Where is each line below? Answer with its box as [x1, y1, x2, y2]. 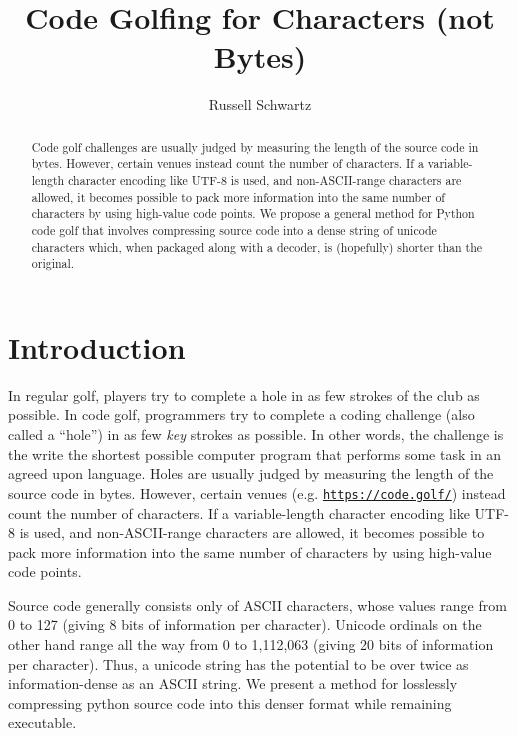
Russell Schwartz [208, 94, 312, 115]
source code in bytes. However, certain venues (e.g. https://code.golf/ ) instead [8, 482, 506, 503]
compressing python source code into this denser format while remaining [8, 692, 452, 713]
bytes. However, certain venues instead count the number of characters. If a [31, 155, 424, 172]
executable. [8, 712, 77, 733]
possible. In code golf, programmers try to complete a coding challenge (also [8, 404, 475, 425]
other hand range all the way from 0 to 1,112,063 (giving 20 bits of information [8, 634, 494, 655]
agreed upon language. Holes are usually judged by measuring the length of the [8, 463, 494, 484]
